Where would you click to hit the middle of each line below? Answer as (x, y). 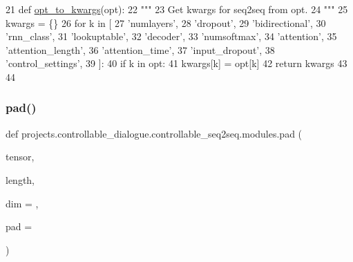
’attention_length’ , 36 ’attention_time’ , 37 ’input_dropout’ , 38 (140, 49)
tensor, (20, 157)
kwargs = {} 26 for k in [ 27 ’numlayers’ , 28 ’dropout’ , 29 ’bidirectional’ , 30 (166, 22)
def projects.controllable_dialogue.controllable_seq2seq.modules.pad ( (154, 133)
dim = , (22, 203)
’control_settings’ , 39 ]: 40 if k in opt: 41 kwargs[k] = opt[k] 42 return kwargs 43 (176, 63)
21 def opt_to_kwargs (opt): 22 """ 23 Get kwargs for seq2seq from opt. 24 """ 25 (177, 9)
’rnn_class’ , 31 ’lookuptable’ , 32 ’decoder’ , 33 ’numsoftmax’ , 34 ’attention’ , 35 (171, 36)
